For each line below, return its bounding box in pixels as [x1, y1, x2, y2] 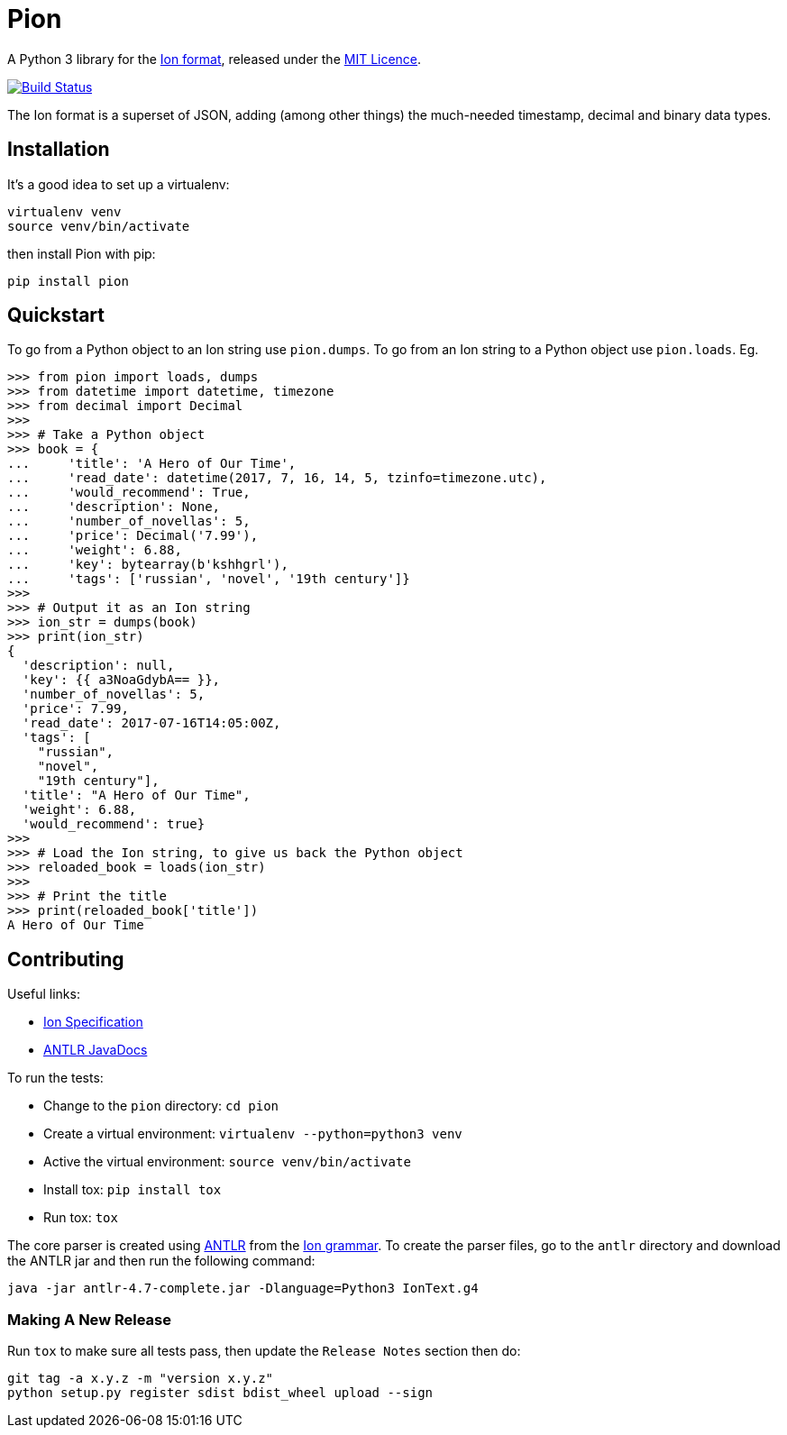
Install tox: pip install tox [43, 1182, 222, 1198]
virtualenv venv [7, 204, 122, 219]
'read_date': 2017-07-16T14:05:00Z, [22, 716, 281, 731]
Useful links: [7, 986, 80, 1002]
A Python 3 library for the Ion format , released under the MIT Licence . [7, 50, 422, 67]
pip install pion [7, 273, 129, 288]
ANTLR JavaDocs [43, 1042, 148, 1058]
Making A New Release [7, 1310, 171, 1329]
